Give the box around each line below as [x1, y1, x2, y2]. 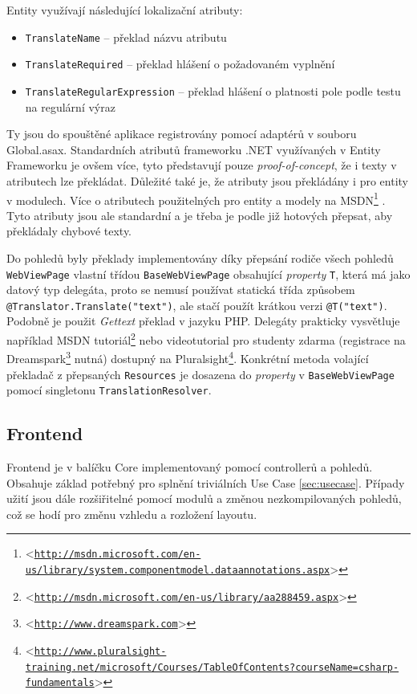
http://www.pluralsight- [34, 646, 167, 658]
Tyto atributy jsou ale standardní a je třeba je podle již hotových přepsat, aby [6, 206, 393, 223]
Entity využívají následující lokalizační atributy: [6, 2, 243, 18]
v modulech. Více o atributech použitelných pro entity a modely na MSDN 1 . [6, 189, 386, 208]
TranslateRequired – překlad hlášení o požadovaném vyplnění [25, 55, 335, 72]
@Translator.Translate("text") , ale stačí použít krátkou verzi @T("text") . [6, 296, 387, 313]
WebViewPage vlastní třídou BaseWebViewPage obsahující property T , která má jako [6, 265, 411, 282]
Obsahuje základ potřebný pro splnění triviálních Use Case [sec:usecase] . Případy [6, 474, 405, 491]
